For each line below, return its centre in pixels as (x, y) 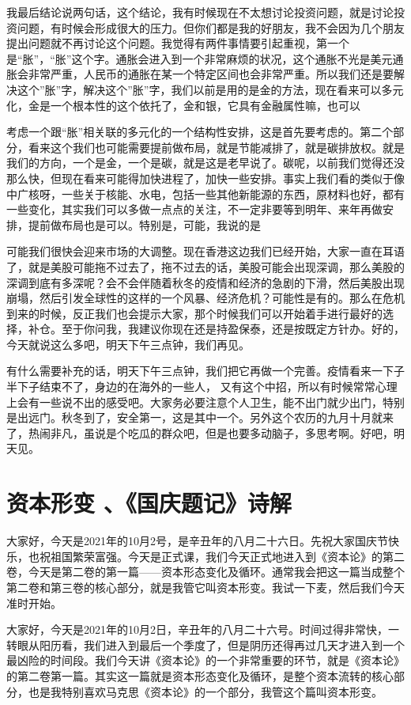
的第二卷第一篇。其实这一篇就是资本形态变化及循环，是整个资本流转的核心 (200, 675)
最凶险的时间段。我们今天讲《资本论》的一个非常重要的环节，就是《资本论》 (205, 660)
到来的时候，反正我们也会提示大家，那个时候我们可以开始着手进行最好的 (194, 313)
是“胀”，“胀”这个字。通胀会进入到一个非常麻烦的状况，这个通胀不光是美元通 (205, 58)
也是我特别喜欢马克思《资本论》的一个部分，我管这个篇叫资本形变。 (205, 691)
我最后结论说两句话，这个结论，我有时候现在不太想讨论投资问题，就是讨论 (200, 12)
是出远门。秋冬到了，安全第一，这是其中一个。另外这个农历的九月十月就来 (200, 417)
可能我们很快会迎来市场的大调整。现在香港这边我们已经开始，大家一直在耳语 (205, 251)
